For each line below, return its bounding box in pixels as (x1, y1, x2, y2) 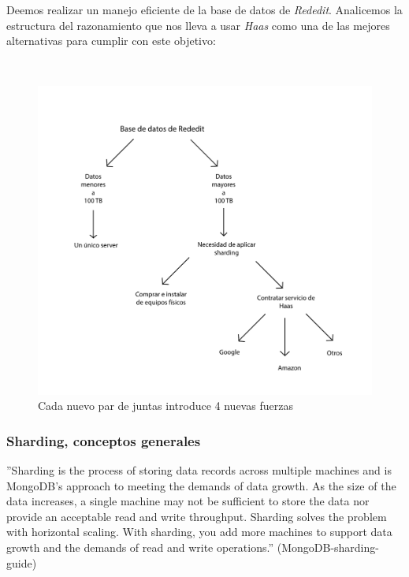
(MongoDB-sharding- (277, 539, 379, 556)
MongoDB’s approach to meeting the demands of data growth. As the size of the (6, 477, 396, 493)
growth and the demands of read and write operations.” (6, 539, 274, 556)
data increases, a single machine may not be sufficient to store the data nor (6, 493, 370, 509)
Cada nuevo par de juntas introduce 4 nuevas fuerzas (38, 397, 293, 414)
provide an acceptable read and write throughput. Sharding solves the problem (6, 508, 387, 524)
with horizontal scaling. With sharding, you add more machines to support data (6, 523, 392, 540)
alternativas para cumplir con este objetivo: (6, 32, 216, 49)
